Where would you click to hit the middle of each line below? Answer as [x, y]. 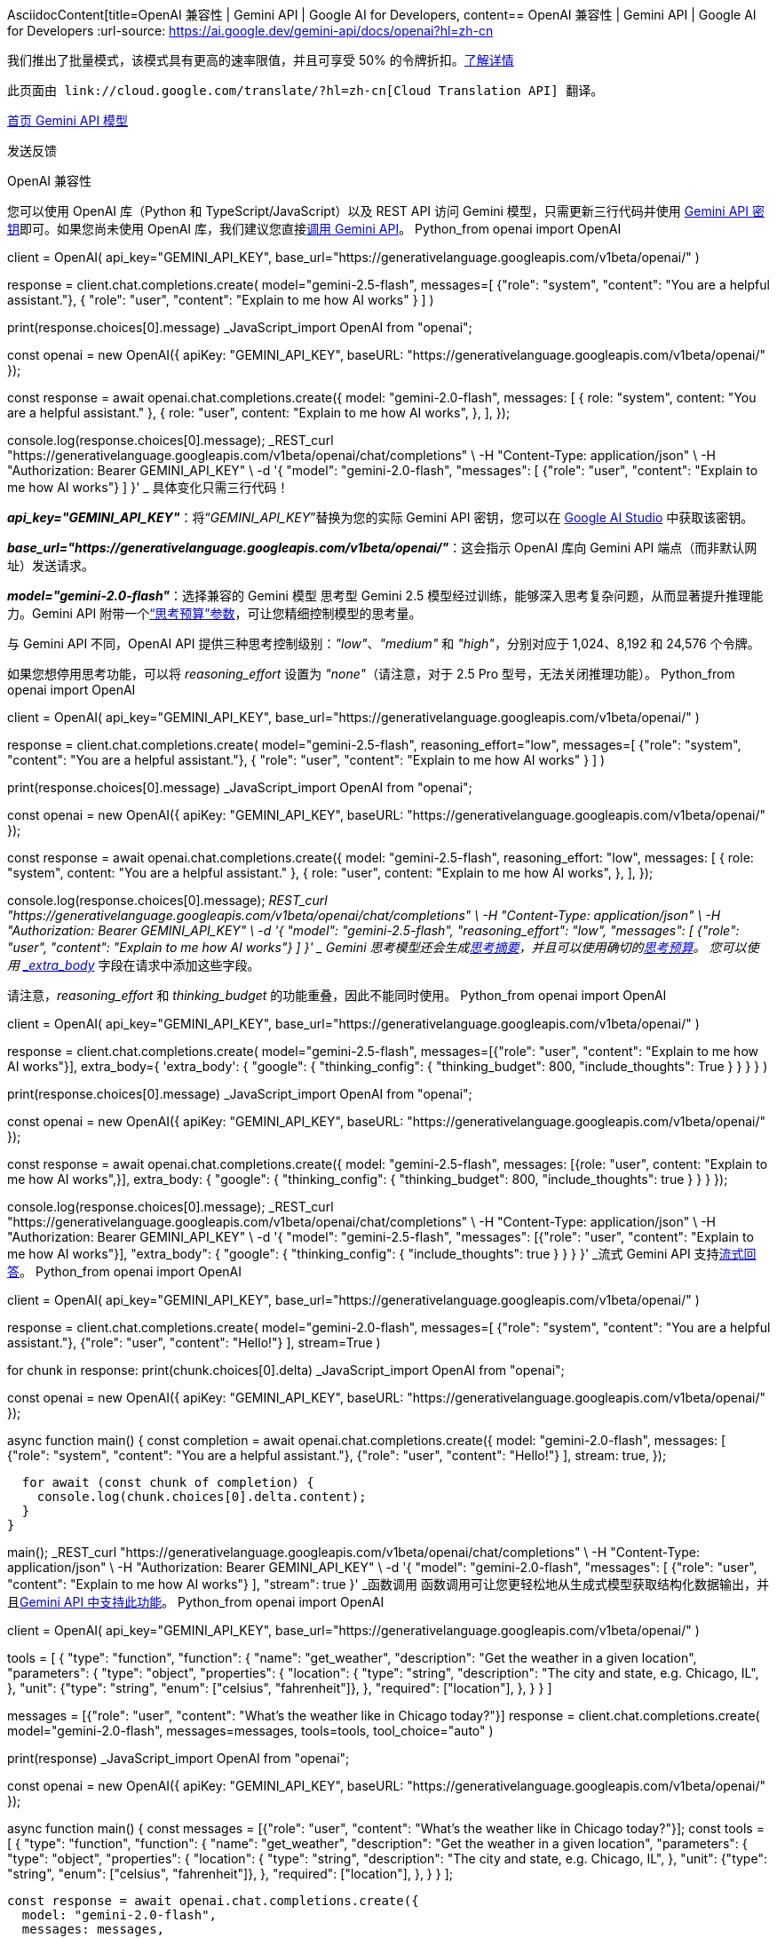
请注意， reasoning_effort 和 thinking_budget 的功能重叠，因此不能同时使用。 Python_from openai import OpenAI [337, 995]
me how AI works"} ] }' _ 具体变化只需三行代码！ [148, 487]
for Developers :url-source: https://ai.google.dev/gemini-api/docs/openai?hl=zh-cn [250, 31]
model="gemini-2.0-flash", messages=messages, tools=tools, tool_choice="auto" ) [250, 1731]
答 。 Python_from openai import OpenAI [125, 1271]
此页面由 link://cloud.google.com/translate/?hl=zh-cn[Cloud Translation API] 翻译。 [305, 91]
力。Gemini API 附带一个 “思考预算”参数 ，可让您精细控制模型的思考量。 [214, 613]
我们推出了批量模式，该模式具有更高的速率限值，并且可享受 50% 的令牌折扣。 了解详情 [261, 60]
